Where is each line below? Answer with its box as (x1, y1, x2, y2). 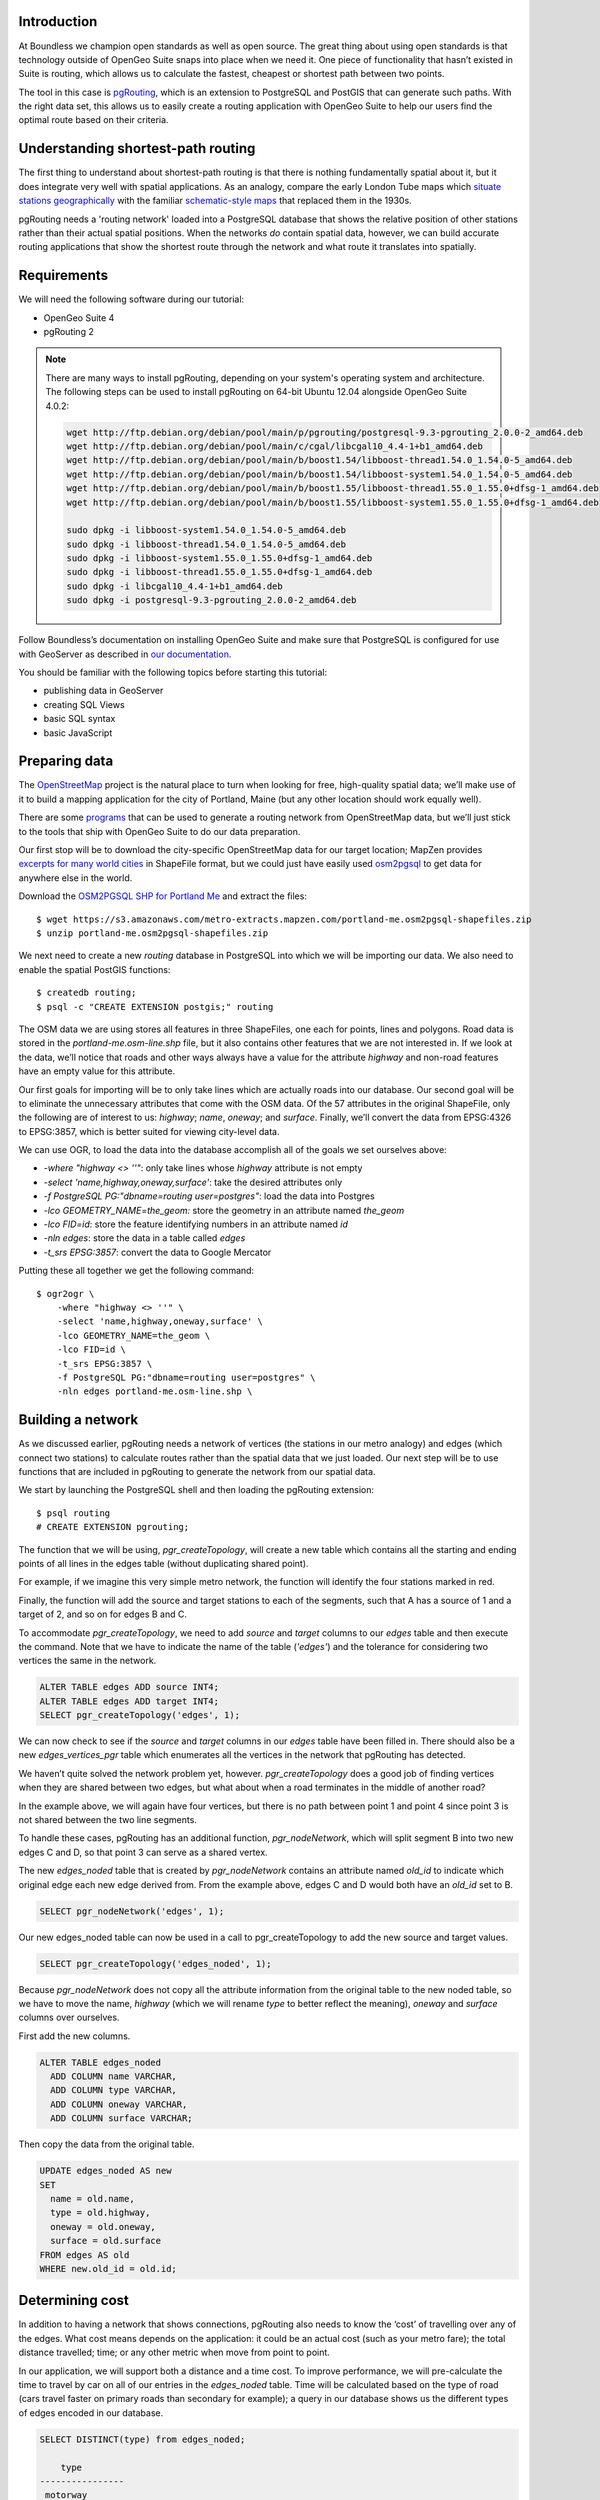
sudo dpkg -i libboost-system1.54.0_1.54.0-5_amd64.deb (66, 525, 347, 536)
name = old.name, (50, 2193, 135, 2204)
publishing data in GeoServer (43, 685, 164, 697)
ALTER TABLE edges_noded (39, 2056, 162, 2068)
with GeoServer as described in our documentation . (18, 648, 232, 660)
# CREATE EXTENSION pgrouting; (36, 1521, 190, 1533)
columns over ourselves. (18, 2011, 120, 2024)
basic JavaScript (43, 726, 113, 739)
